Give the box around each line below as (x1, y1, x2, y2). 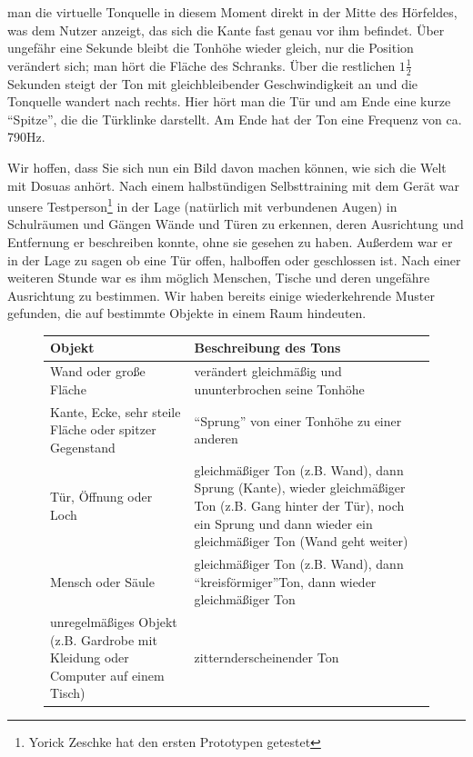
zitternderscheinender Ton (194, 648, 339, 667)
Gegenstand (50, 437, 116, 456)
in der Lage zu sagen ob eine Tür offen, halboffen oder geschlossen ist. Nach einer (7, 250, 461, 269)
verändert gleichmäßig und (194, 362, 342, 381)
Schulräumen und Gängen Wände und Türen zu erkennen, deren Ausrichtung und (7, 214, 464, 234)
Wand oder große (50, 362, 146, 381)
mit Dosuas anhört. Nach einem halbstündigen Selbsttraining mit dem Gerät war (7, 175, 459, 194)
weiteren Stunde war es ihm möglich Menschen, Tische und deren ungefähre (7, 268, 430, 287)
